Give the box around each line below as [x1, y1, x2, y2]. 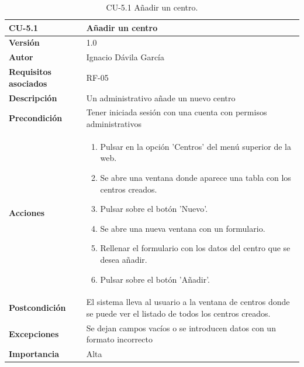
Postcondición [9, 301, 66, 314]
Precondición [9, 112, 63, 124]
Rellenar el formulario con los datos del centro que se [100, 242, 291, 254]
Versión [9, 36, 40, 49]
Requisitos [9, 66, 51, 78]
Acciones [9, 207, 45, 219]
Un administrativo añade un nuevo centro [86, 91, 236, 104]
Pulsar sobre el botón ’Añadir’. [100, 273, 210, 285]
